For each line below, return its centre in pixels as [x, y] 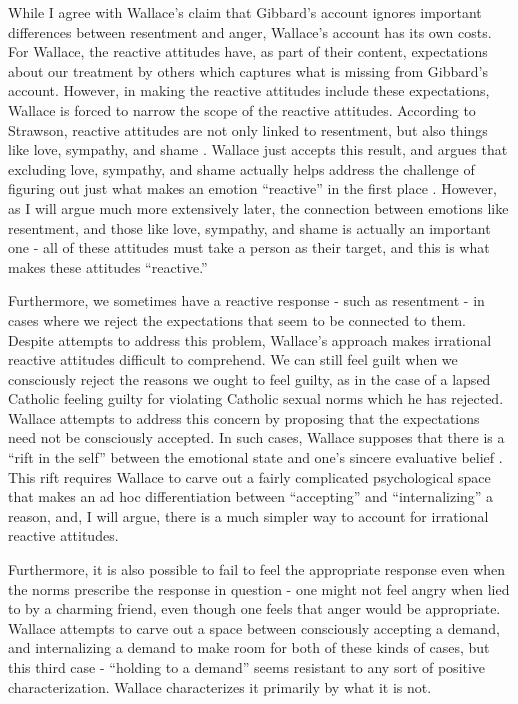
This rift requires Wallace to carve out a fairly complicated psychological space [249, 476]
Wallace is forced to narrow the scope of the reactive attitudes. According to [242, 109]
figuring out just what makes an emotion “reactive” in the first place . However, [252, 188]
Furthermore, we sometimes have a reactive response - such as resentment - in [246, 300]
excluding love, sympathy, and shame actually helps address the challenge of [241, 168]
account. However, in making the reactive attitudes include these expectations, [249, 90]
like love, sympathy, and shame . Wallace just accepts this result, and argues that [258, 149]
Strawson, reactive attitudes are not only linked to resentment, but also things [248, 129]
